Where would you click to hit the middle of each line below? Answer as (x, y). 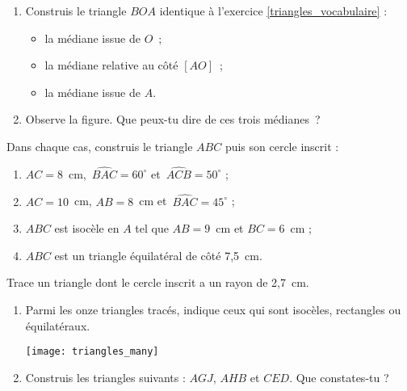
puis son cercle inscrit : (282, 146)
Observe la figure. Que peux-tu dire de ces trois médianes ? (173, 119)
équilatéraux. (58, 325)
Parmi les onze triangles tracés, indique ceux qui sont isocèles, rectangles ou (213, 309)
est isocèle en (87, 228)
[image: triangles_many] (92, 352)
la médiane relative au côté (111, 65)
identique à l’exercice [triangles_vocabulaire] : (273, 11)
